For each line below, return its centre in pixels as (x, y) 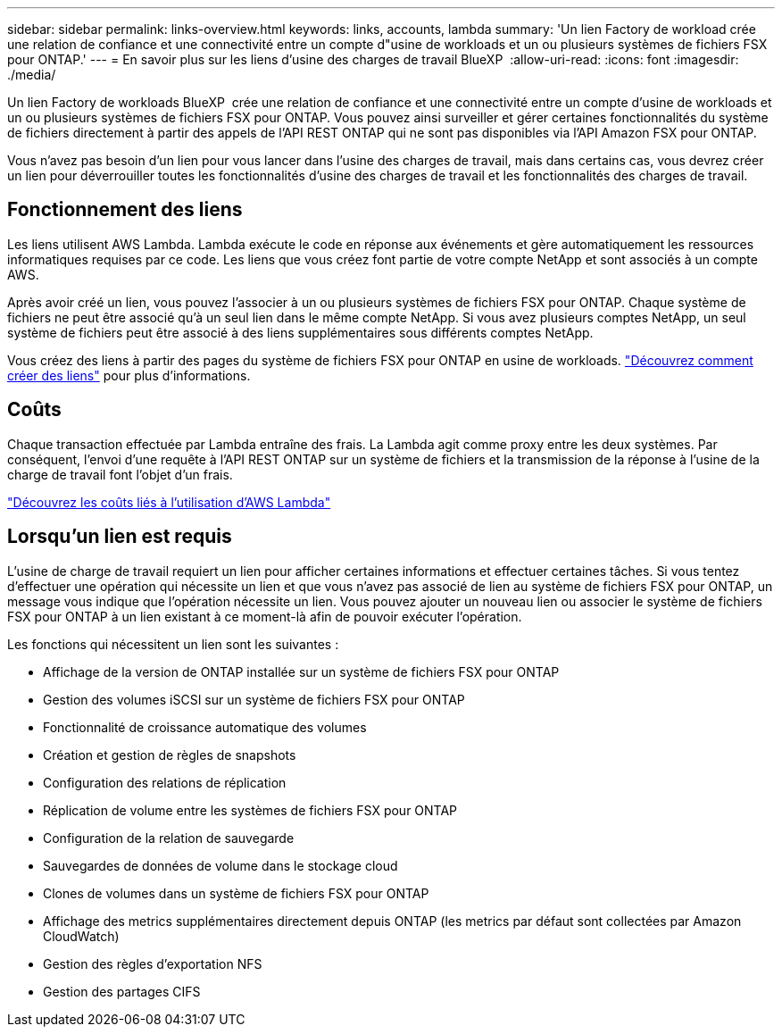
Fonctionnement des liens (125, 210)
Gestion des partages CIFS (122, 991)
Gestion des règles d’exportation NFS (153, 963)
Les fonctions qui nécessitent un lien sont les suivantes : (173, 644)
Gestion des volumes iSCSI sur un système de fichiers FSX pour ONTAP (254, 699)
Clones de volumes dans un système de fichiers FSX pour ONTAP (236, 893)
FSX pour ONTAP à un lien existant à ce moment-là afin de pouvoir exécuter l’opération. (265, 616)
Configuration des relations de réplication (165, 782)
